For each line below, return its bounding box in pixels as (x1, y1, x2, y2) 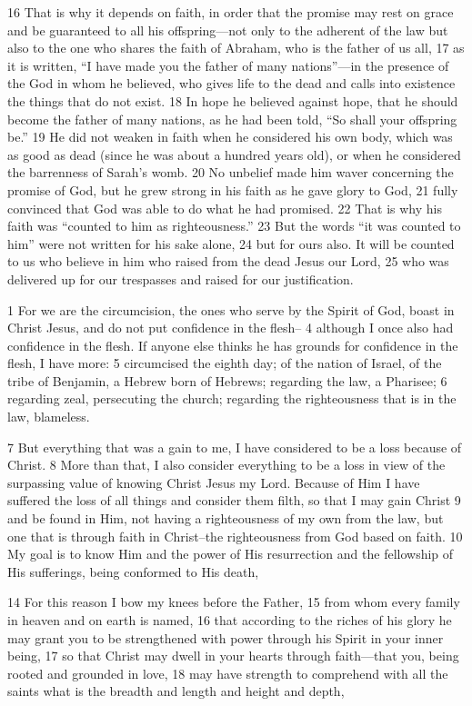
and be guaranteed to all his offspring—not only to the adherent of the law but (7, 20, 448, 39)
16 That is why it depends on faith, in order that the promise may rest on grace (7, 3, 454, 21)
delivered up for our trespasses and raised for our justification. (7, 269, 354, 288)
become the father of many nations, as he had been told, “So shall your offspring (7, 109, 457, 128)
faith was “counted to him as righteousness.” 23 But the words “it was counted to (7, 216, 461, 235)
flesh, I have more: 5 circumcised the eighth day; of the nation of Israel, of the (7, 353, 442, 373)
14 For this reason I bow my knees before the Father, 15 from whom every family (7, 592, 460, 612)
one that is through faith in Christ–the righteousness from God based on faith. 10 (7, 526, 463, 545)
